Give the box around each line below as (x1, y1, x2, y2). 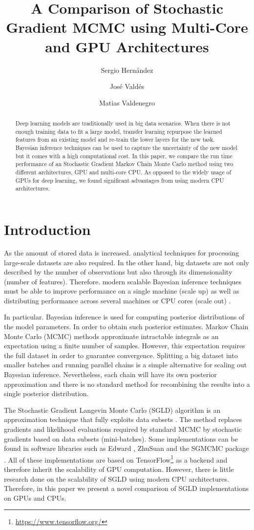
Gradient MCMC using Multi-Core (6, 17, 248, 37)
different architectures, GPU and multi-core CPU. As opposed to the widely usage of (15, 168, 232, 176)
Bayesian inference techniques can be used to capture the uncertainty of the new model (15, 144, 237, 152)
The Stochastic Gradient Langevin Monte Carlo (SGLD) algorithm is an (4, 404, 221, 415)
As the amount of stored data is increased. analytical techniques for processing (4, 247, 239, 257)
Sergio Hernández (101, 64, 153, 75)
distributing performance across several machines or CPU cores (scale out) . (4, 295, 231, 305)
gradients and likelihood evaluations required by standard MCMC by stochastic (4, 424, 242, 434)
